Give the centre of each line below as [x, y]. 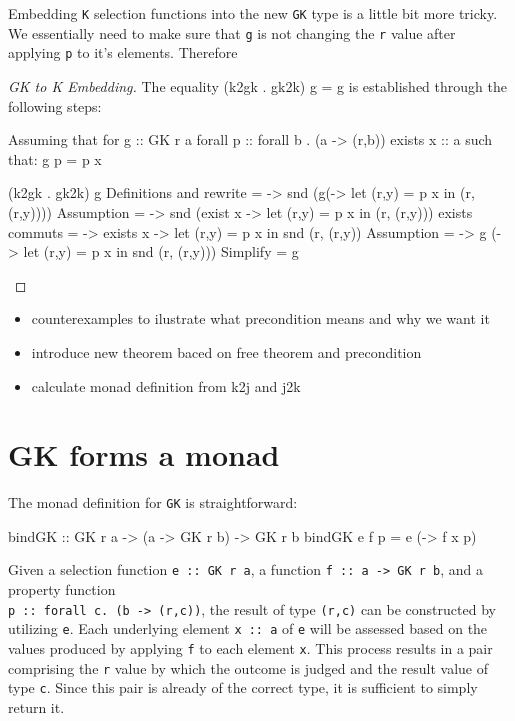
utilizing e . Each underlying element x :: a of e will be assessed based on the [248, 628]
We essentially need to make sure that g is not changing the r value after [232, 32]
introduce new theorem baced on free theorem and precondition [226, 351]
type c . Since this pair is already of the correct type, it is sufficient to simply [243, 687]
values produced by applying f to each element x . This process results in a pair [250, 648]
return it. [36, 707]
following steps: [55, 105]
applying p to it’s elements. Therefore [123, 52]
